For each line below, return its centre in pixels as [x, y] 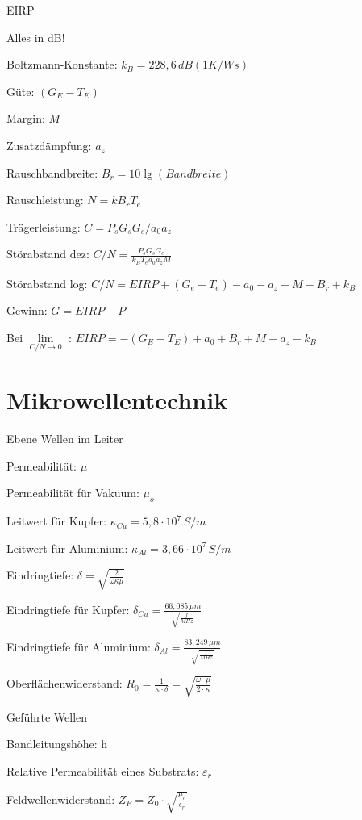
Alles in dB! [36, 37]
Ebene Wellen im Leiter [65, 439]
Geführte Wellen [47, 716]
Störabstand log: [47, 283]
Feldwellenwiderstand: [61, 799]
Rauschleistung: [45, 200]
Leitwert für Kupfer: [56, 521]
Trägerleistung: [44, 226]
